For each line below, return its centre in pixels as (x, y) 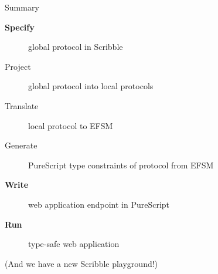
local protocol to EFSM (71, 125)
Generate (21, 145)
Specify (20, 27)
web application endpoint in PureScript (99, 204)
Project (18, 66)
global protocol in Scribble (76, 47)
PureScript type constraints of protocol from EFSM (121, 165)
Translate (22, 105)
